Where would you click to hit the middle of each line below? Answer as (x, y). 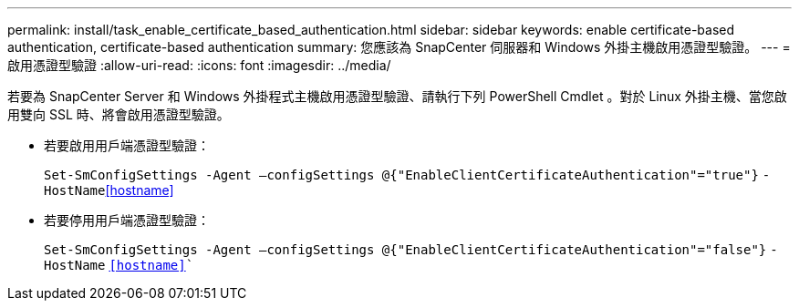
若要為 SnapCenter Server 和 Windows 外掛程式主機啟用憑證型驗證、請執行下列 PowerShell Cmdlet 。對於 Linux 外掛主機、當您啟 (397, 96)
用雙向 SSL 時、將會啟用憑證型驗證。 (119, 114)
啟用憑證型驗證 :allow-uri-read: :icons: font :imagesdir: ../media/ (199, 65)
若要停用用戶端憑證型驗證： (127, 220)
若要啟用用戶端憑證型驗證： (127, 145)
